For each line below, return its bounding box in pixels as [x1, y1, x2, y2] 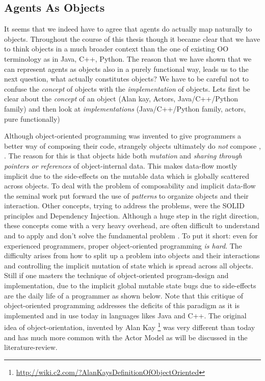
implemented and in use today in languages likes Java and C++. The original [4, 310, 247, 320]
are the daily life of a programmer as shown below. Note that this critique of [4, 290, 244, 301]
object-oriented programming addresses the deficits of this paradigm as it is [4, 300, 240, 311]
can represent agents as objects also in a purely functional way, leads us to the [4, 63, 249, 74]
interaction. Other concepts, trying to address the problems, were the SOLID [4, 200, 245, 211]
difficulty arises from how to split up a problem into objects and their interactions [4, 250, 260, 261]
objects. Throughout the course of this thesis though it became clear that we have [4, 33, 260, 44]
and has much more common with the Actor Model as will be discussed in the [4, 332, 248, 342]
